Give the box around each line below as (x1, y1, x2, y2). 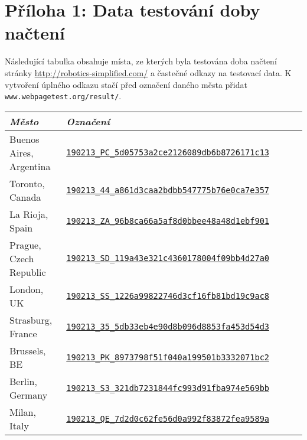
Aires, (9, 145, 34, 159)
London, (9, 282, 44, 296)
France (9, 326, 37, 340)
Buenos (9, 132, 40, 146)
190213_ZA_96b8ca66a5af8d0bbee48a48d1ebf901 (66, 216, 269, 226)
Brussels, (9, 343, 46, 357)
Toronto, (9, 176, 45, 190)
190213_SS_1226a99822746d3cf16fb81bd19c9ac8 (66, 291, 269, 301)
